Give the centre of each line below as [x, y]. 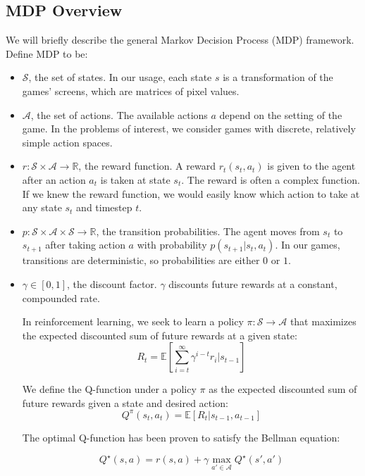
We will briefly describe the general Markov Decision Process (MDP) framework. [180, 40]
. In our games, [308, 245]
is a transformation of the [278, 77]
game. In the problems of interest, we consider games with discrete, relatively [189, 129]
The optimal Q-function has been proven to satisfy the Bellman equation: [181, 437]
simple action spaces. [67, 142]
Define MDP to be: [47, 53]
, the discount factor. [112, 283]
